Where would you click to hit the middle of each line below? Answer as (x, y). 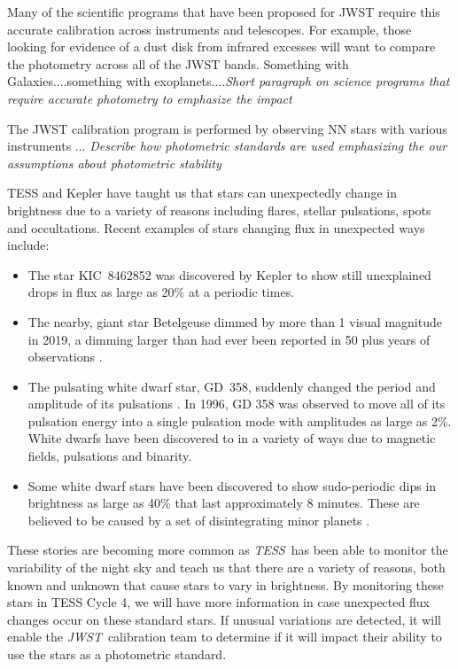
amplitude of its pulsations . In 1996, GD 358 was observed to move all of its (237, 404)
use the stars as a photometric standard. (117, 654)
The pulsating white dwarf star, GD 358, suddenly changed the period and (232, 386)
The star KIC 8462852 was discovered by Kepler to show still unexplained (229, 274)
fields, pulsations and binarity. (110, 456)
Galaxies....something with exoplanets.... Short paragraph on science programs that (229, 81)
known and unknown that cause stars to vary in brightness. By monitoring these (225, 584)
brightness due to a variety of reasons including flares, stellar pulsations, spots (219, 210)
